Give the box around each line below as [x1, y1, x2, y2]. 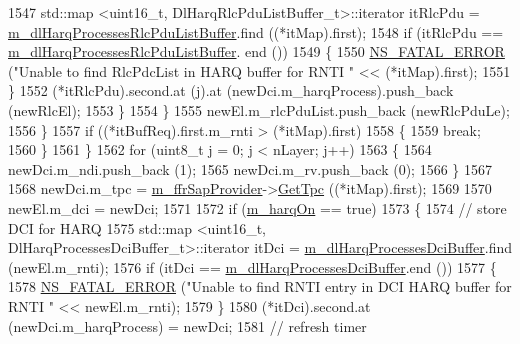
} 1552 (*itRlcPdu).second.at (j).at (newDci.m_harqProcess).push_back [8, 80, 454, 101]
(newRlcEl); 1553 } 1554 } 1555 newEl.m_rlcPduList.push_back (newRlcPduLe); [8, 99, 510, 120]
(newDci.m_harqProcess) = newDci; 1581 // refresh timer [8, 315, 367, 336]
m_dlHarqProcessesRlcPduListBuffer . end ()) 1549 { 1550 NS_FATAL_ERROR [8, 41, 505, 62]
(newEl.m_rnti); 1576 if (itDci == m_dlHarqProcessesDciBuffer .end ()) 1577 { [8, 256, 497, 277]
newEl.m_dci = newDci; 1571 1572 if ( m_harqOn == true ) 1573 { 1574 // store [8, 197, 507, 218]
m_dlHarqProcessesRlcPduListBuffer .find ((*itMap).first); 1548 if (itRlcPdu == [8, 21, 504, 42]
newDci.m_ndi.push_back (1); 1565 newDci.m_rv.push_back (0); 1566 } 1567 [8, 158, 492, 179]
